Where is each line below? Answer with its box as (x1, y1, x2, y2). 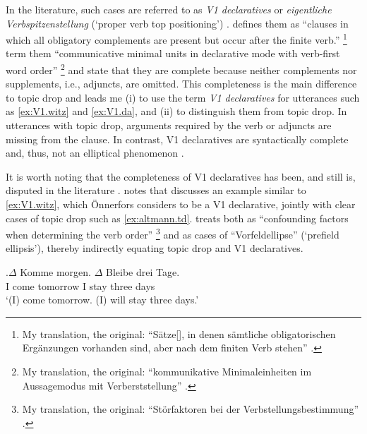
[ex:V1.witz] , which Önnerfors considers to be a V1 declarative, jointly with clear (6, 197, 356, 212)
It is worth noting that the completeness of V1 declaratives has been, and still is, (6, 169, 356, 183)
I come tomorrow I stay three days (6, 278, 155, 293)
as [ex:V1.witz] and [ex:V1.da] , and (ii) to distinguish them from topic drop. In (6, 104, 347, 119)
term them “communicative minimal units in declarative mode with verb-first (6, 46, 340, 61)
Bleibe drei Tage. (105, 265, 180, 279)
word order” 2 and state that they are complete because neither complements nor (6, 61, 357, 77)
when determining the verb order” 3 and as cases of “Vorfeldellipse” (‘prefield (6, 225, 339, 241)
